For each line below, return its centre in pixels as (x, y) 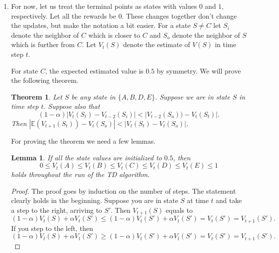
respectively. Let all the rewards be (63, 15)
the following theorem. (45, 80)
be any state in (93, 96)
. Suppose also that (72, 106)
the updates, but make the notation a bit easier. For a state (101, 25)
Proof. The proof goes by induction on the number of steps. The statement (123, 190)
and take (229, 200)
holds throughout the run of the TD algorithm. (80, 174)
